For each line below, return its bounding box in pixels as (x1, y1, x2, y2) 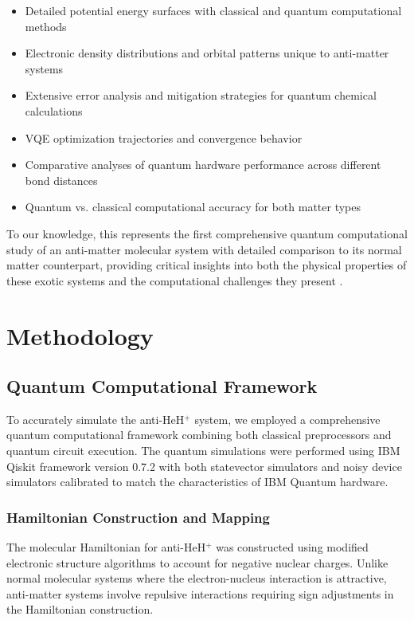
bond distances (25, 171, 98, 188)
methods (25, 18, 67, 34)
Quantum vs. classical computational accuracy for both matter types (25, 198, 361, 215)
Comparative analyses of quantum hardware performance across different (25, 156, 381, 173)
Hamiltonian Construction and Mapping (6, 507, 270, 527)
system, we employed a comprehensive (194, 410, 381, 427)
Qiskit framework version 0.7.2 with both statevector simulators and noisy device (6, 457, 402, 474)
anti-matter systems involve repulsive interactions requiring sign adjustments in (6, 585, 394, 602)
